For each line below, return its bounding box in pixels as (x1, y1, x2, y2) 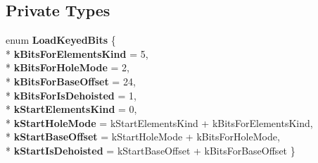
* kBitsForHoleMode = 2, (6, 60, 129, 75)
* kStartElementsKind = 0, (6, 102, 137, 116)
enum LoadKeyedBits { (6, 32, 116, 47)
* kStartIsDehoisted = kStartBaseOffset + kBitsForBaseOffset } (6, 143, 295, 157)
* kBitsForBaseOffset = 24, (6, 73, 136, 88)
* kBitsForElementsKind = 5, (6, 46, 148, 61)
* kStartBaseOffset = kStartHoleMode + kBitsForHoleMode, (6, 129, 280, 144)
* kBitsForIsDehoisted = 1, (6, 87, 136, 102)
